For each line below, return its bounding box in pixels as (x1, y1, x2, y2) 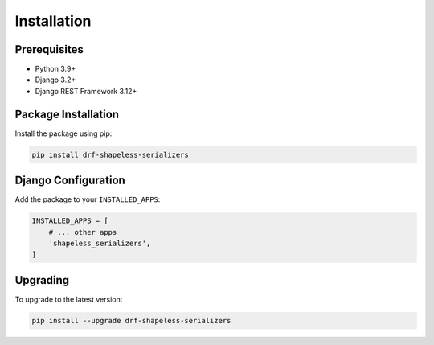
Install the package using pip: (14, 129, 113, 138)
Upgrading (14, 273, 70, 287)
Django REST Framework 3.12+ (35, 86, 137, 96)
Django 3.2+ (35, 75, 76, 84)
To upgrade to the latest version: (14, 294, 123, 304)
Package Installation (14, 107, 120, 121)
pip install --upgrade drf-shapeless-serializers (31, 316, 231, 325)
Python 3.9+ (35, 64, 76, 74)
